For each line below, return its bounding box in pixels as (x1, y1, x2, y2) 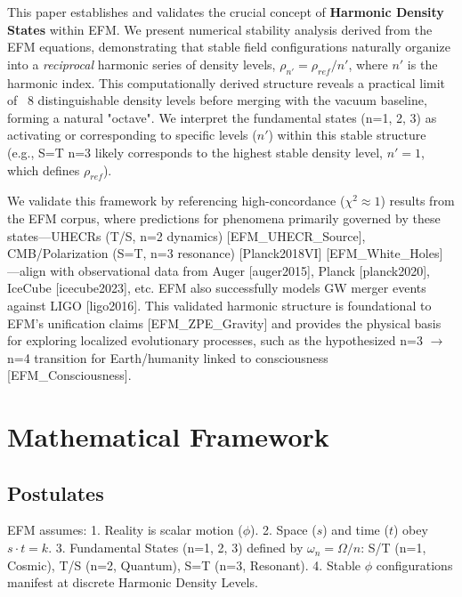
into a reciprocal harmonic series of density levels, (7, 54, 276, 73)
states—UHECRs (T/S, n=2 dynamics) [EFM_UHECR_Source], (7, 226, 366, 245)
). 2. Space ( (250, 520, 317, 539)
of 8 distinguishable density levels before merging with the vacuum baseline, (7, 91, 427, 109)
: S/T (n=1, (361, 538, 426, 557)
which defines (7, 160, 80, 179)
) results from (380, 191, 455, 210)
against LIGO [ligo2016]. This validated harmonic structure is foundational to (7, 295, 432, 314)
